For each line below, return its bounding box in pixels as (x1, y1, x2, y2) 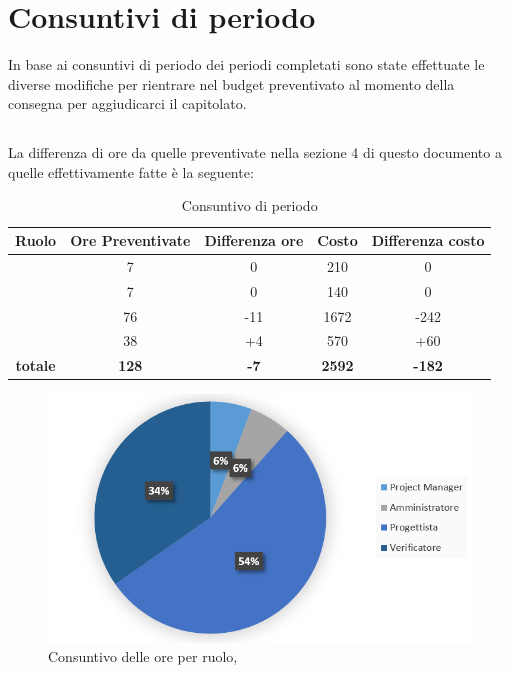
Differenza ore (204, 230, 304, 251)
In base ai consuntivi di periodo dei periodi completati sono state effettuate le (8, 54, 485, 75)
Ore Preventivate (70, 230, 191, 251)
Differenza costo (371, 230, 485, 251)
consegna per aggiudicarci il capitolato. (8, 93, 247, 114)
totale (15, 355, 56, 376)
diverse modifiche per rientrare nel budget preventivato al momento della (8, 73, 455, 94)
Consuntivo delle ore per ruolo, (48, 646, 238, 667)
